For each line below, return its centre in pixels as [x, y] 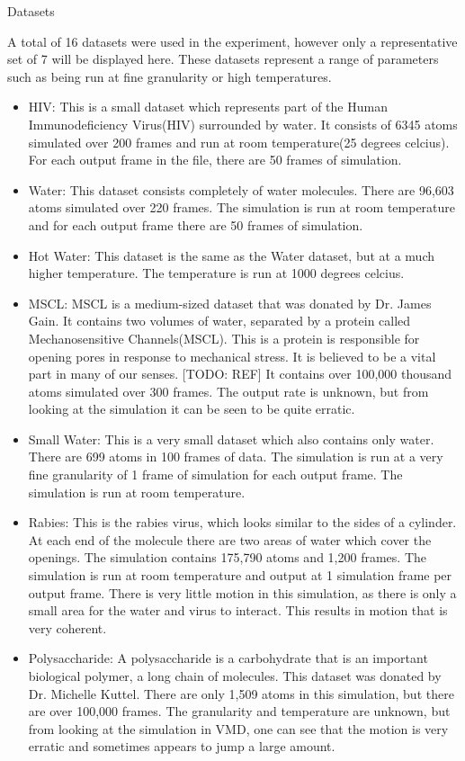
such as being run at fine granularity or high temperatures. [170, 76]
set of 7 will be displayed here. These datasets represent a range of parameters [223, 59]
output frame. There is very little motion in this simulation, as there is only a [242, 592]
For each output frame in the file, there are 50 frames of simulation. [215, 160]
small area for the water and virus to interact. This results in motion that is [238, 610]
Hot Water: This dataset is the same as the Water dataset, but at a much [232, 255]
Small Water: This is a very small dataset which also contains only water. [231, 439]
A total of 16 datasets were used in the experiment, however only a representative [232, 41]
